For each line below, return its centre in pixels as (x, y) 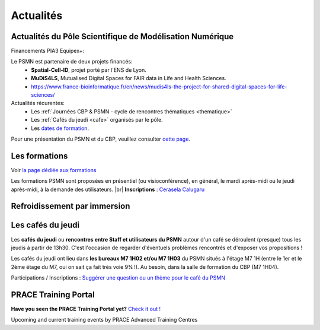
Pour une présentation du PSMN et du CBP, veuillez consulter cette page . (101, 139)
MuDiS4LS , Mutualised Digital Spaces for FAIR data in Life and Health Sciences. (129, 78)
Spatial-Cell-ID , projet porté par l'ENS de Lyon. (89, 70)
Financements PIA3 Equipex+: (48, 51)
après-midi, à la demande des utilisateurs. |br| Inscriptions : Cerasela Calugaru (108, 189)
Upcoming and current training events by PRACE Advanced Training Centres (104, 320)
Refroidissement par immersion (71, 206)
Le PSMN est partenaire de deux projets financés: (72, 62)
